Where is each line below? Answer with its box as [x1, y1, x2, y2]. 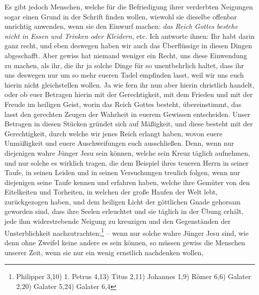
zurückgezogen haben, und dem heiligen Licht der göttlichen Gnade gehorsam [4, 196, 241, 206]
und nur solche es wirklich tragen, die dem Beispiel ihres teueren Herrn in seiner [4, 157, 249, 168]
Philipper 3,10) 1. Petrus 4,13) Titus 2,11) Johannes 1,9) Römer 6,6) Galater [16, 271, 251, 282]
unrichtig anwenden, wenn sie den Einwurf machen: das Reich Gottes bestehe [4, 21, 238, 31]
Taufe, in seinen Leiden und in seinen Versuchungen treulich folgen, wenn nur [4, 167, 241, 178]
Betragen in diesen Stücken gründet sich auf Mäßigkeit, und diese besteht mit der [4, 118, 253, 129]
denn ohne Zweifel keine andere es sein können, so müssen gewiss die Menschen [4, 237, 245, 247]
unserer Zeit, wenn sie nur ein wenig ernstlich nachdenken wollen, [4, 247, 204, 257]
